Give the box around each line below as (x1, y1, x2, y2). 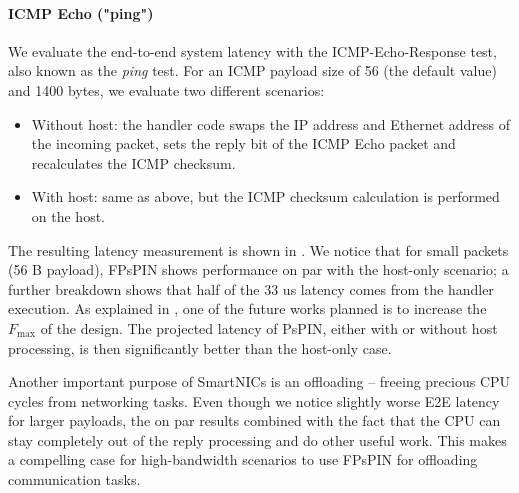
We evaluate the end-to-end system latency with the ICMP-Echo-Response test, (8, 40, 497, 61)
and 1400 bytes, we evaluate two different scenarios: (8, 79, 325, 100)
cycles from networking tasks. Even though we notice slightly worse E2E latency (8, 390, 500, 411)
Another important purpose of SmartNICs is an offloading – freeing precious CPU (8, 371, 511, 392)
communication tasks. (8, 469, 141, 490)
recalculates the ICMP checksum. (31, 152, 236, 173)
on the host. (31, 205, 105, 226)
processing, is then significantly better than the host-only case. (8, 337, 392, 358)
